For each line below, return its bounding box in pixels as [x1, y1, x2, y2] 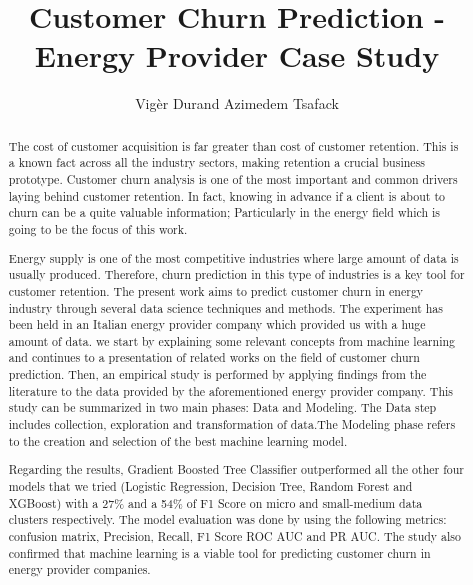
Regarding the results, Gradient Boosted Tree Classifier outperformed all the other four [8, 461, 465, 478]
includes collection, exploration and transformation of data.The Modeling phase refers [8, 416, 456, 433]
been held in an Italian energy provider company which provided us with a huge [8, 316, 426, 333]
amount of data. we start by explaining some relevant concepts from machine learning [8, 332, 456, 349]
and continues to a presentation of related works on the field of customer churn [8, 349, 420, 366]
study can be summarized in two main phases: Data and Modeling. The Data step [8, 399, 437, 416]
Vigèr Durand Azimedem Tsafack [135, 93, 339, 114]
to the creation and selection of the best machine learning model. [8, 432, 348, 449]
